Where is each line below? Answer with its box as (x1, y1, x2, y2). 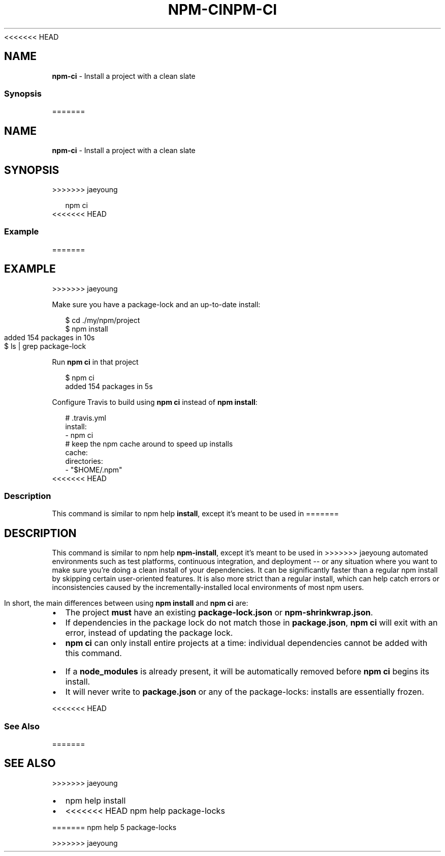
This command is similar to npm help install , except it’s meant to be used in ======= (52, 509, 339, 518)
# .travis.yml (65, 413, 106, 422)
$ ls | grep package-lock (4, 341, 86, 350)
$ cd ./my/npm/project (65, 315, 140, 324)
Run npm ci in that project (52, 357, 139, 366)
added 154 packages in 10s (4, 333, 95, 342)
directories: (65, 456, 103, 465)
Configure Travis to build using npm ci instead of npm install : (52, 397, 258, 406)
